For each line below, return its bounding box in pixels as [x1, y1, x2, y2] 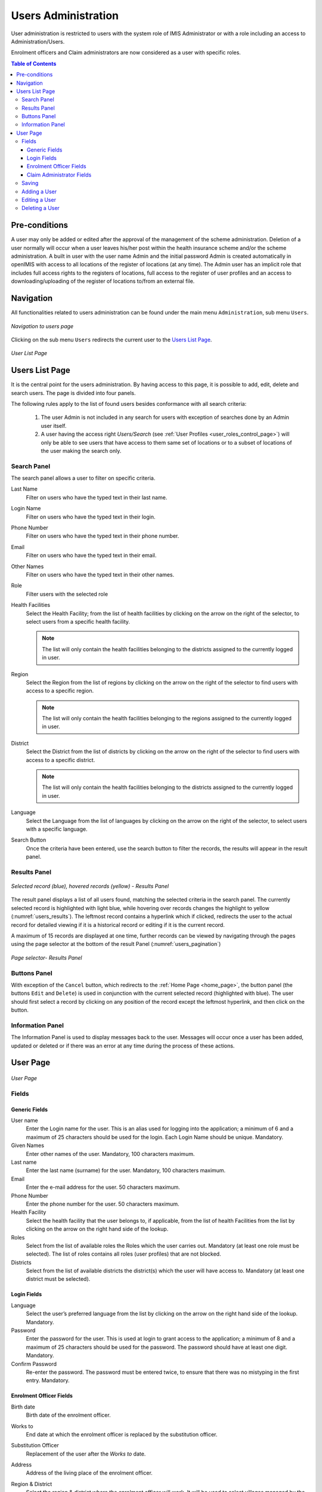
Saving [21, 180, 39, 187]
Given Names [11, 1142, 45, 1149]
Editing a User [21, 196, 57, 203]
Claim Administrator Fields [27, 171, 92, 178]
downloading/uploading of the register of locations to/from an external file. [11, 278, 195, 285]
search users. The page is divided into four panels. [11, 389, 137, 396]
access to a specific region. [26, 687, 94, 695]
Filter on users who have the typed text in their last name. [26, 494, 168, 501]
